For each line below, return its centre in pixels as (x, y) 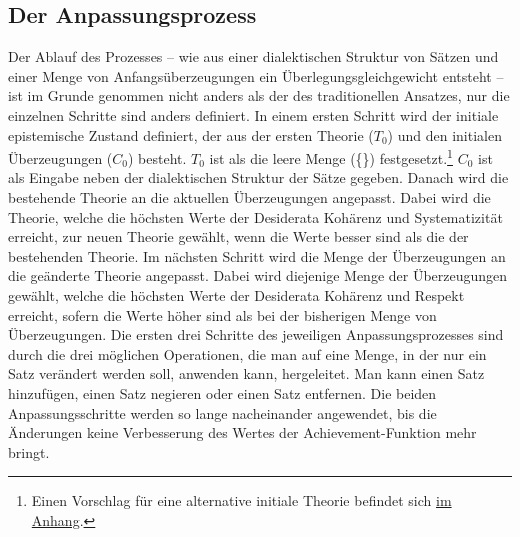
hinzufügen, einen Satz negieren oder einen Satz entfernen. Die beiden (222, 392)
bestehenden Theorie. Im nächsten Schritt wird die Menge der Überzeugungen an (257, 255)
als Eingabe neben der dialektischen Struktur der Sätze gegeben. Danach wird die (258, 177)
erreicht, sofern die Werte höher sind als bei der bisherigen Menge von (222, 314)
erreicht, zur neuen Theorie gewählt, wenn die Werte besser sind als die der (238, 236)
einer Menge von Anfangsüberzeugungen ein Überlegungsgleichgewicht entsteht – (256, 75)
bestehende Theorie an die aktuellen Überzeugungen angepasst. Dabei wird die (249, 197)
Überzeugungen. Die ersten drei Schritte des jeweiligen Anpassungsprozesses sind (256, 334)
